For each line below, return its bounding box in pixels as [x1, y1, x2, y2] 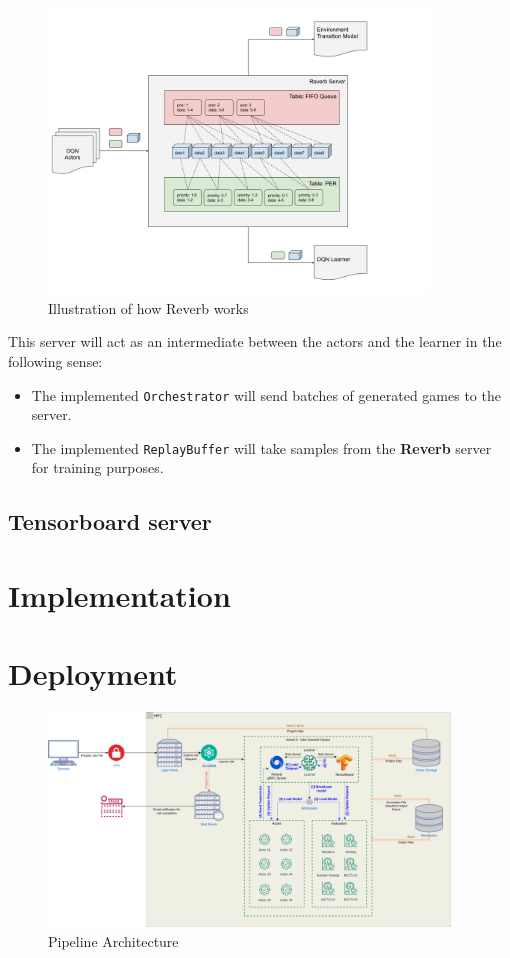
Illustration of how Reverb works [48, 297, 249, 318]
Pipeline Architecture [48, 930, 179, 951]
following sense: [8, 350, 103, 371]
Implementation [8, 575, 231, 616]
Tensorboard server [8, 506, 212, 537]
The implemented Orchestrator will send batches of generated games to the [31, 384, 501, 405]
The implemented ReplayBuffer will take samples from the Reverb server [31, 437, 492, 458]
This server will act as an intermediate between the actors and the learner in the [8, 331, 502, 352]
